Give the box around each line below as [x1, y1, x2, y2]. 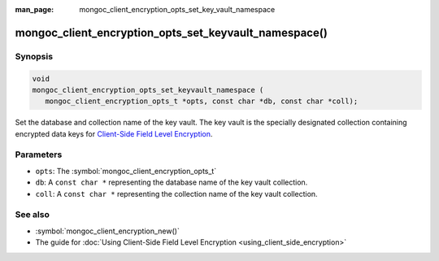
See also [15, 209, 50, 220]
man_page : [15, 5, 54, 14]
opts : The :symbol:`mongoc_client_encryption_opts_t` [35, 166, 217, 176]
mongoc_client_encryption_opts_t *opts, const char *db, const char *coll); [45, 97, 359, 106]
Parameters [15, 149, 63, 160]
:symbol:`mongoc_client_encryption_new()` [35, 226, 180, 236]
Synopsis [15, 50, 53, 62]
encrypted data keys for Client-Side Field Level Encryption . [15, 128, 213, 138]
